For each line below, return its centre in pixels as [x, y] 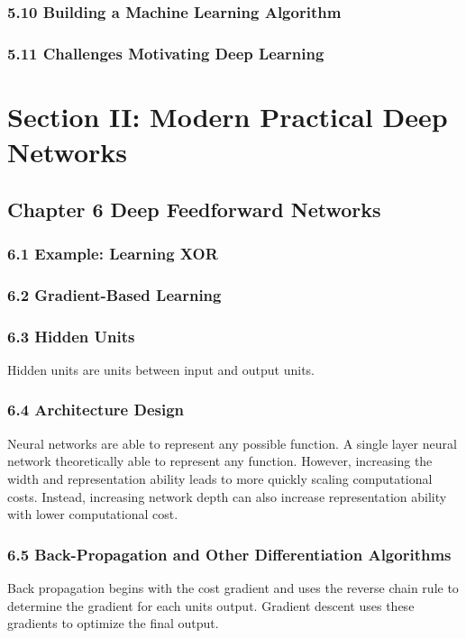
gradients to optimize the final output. [113, 623]
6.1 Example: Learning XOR [113, 253]
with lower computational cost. [93, 514]
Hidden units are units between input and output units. [161, 369]
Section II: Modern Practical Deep [228, 116]
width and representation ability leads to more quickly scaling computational [220, 478]
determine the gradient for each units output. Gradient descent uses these [211, 605]
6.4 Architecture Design [96, 410]
